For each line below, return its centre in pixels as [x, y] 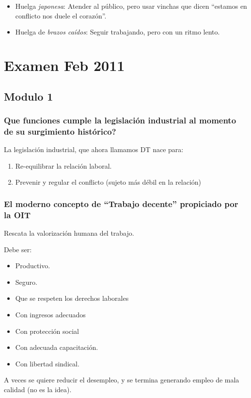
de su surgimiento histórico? [60, 131]
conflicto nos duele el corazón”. [61, 15]
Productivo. [33, 266]
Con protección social [47, 331]
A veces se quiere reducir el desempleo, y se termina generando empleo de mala [122, 380]
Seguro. [26, 282]
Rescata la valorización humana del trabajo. [69, 233]
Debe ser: [18, 249]
